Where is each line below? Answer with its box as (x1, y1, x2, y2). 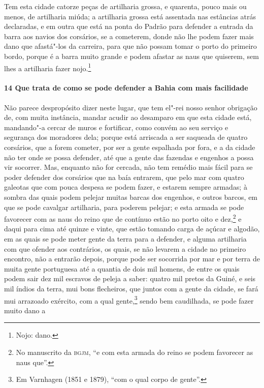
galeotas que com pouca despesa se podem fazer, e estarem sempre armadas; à (4, 182, 247, 192)
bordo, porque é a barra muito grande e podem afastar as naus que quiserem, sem (4, 50, 259, 61)
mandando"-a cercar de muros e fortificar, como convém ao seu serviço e (4, 122, 228, 132)
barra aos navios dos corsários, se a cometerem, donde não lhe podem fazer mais (4, 31, 254, 41)
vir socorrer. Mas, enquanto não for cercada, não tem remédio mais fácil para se (4, 162, 253, 172)
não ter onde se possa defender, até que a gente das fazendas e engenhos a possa (4, 152, 254, 162)
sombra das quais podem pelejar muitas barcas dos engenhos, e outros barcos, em (4, 191, 258, 202)
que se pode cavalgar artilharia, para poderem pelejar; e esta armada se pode (4, 201, 244, 212)
